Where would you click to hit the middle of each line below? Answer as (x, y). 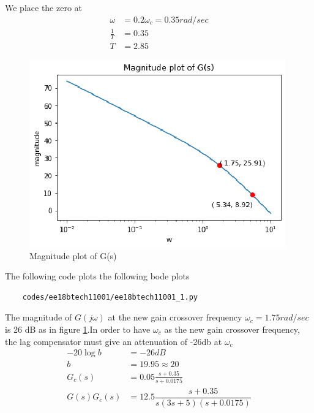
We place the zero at (44, 7)
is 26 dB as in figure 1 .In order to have (78, 329)
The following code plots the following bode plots (97, 276)
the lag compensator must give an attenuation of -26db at (114, 341)
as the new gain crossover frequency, (232, 329)
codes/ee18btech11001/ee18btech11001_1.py (110, 297)
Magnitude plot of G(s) (73, 255)
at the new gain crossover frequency (175, 317)
